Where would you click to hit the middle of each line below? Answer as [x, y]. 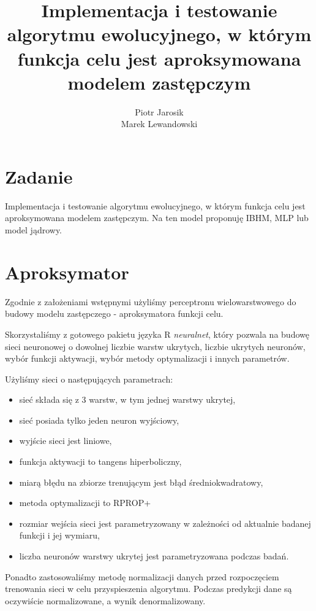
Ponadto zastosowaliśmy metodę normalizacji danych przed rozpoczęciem [142, 576]
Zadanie [39, 176]
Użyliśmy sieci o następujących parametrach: [89, 379]
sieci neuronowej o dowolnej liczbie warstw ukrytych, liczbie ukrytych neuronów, [155, 346]
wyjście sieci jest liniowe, [66, 441]
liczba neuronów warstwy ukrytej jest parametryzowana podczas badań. [154, 556]
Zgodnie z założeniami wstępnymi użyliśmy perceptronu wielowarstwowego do [151, 301]
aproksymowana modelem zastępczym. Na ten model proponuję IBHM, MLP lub [157, 218]
